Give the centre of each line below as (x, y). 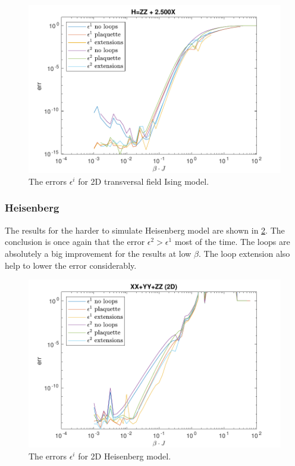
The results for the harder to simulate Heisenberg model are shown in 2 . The (145, 230)
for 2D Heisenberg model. (125, 456)
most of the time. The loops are (232, 242)
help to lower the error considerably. (71, 265)
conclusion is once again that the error (75, 242)
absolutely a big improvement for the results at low (98, 253)
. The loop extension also (244, 253)
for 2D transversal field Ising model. (144, 181)
